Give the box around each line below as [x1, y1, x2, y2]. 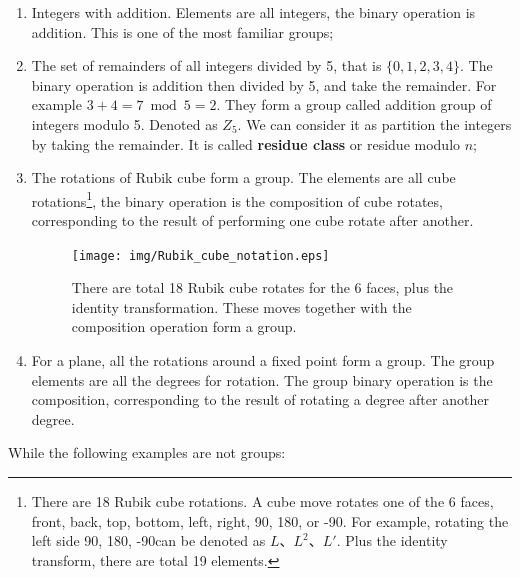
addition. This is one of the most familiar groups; [31, 21, 334, 42]
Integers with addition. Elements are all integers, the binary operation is [31, 2, 476, 22]
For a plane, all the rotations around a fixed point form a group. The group [31, 350, 495, 371]
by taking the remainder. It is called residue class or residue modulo [31, 133, 461, 154]
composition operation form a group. [71, 316, 297, 337]
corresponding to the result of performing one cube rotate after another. [31, 210, 474, 230]
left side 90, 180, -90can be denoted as [31, 530, 266, 551]
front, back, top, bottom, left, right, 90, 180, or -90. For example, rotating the [31, 510, 509, 531]
